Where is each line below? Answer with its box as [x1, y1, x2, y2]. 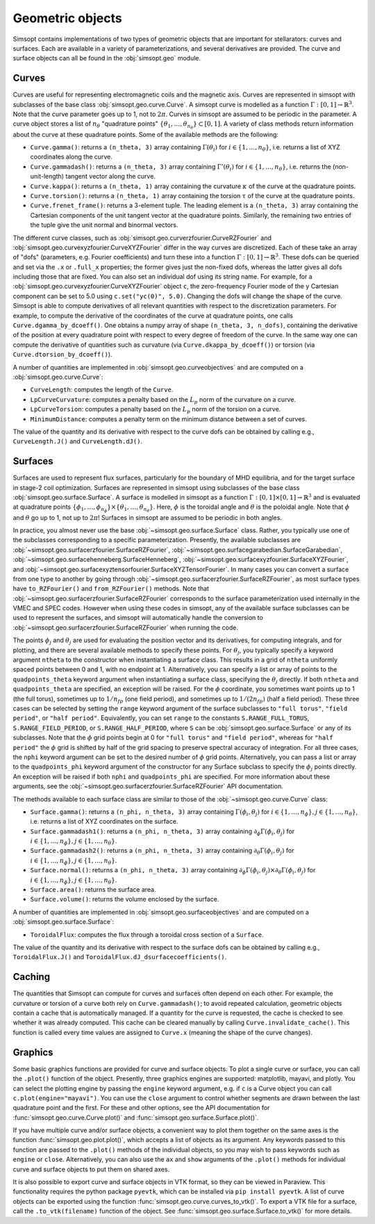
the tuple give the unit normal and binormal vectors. [30, 221, 178, 229]
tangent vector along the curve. [65, 172, 156, 181]
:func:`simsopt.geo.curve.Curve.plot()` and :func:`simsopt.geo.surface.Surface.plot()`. [12, 1113, 259, 1122]
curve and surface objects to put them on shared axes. [12, 1165, 170, 1173]
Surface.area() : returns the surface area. [30, 886, 156, 894]
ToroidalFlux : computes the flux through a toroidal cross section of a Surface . [30, 930, 264, 938]
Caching [12, 971, 51, 983]
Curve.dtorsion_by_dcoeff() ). [12, 350, 112, 359]
